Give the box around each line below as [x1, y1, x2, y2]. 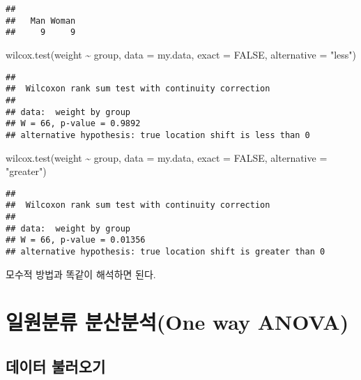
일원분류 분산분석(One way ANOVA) [6, 307, 349, 336]
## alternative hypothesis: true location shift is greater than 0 [6, 246, 325, 257]
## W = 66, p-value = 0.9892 [6, 119, 141, 129]
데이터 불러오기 [6, 355, 106, 377]
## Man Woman [6, 15, 76, 26]
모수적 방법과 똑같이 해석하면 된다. [6, 266, 156, 281]
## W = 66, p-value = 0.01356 [6, 235, 146, 245]
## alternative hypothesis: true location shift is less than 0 [6, 130, 310, 140]
